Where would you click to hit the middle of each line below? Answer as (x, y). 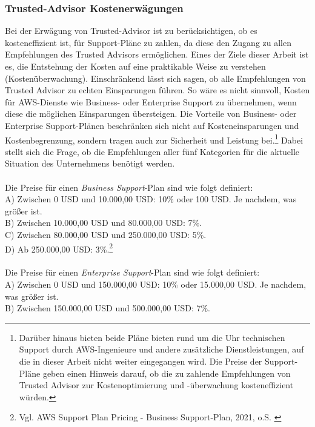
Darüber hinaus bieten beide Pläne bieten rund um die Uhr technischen (152, 337)
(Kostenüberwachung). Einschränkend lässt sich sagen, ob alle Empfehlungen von (155, 78)
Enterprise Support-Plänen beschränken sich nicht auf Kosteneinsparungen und (152, 125)
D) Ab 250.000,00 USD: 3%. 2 (59, 248)
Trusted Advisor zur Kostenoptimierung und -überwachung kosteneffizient (156, 385)
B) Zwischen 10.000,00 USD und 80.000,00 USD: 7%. (103, 223)
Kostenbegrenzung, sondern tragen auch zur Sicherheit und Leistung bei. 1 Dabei (154, 139)
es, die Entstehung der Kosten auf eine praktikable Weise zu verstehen (135, 66)
